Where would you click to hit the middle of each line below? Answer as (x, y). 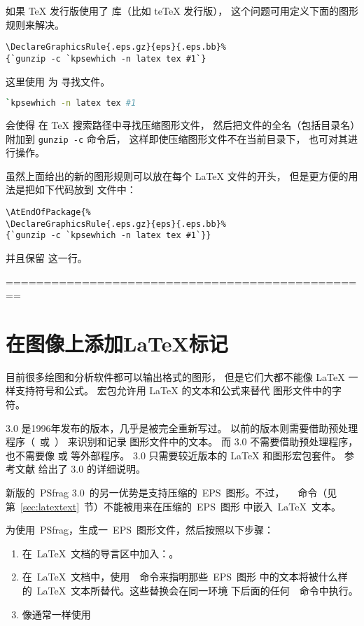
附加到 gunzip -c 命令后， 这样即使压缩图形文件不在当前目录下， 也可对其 (177, 138)
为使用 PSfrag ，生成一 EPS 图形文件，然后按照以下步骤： (140, 530)
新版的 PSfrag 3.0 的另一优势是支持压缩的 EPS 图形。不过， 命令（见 (171, 493)
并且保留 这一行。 (47, 257)
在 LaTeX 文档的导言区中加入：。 (100, 553)
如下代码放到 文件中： (85, 189)
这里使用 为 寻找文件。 (58, 81)
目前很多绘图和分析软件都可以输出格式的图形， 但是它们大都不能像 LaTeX (175, 376)
